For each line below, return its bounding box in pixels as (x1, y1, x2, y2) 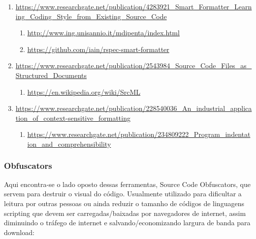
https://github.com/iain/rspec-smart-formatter (27, 44, 169, 54)
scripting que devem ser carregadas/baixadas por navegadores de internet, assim (4, 208, 246, 218)
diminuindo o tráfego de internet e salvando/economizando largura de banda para (4, 217, 251, 228)
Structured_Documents (15, 70, 87, 80)
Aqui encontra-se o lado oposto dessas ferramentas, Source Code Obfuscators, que (4, 179, 251, 189)
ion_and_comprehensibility (27, 138, 111, 149)
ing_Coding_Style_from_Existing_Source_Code (15, 11, 167, 21)
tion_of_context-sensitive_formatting (15, 112, 130, 123)
